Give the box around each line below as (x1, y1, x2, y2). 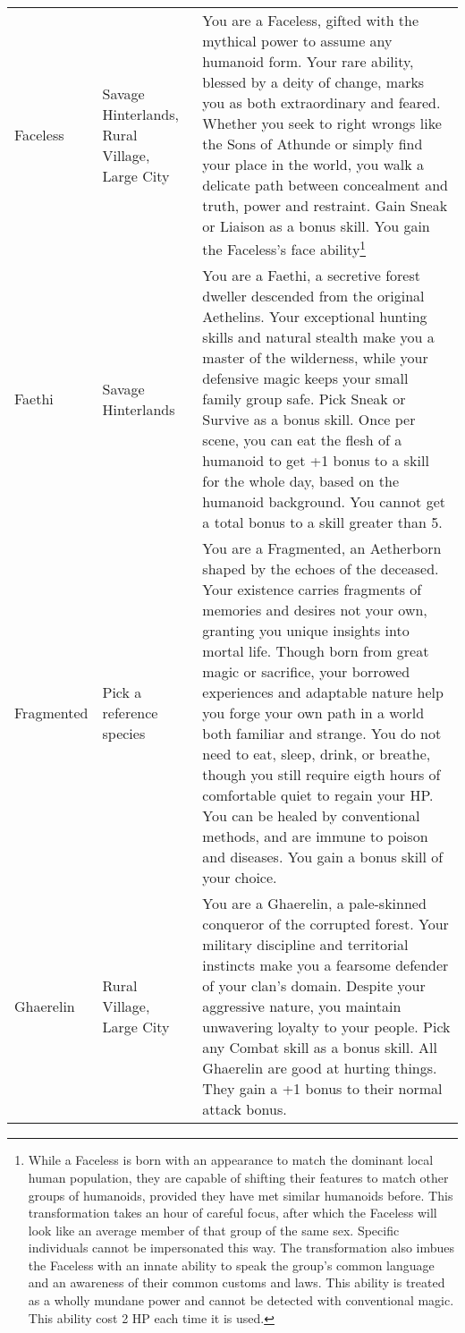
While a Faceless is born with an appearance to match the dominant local (28, 1150, 434, 1169)
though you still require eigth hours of (202, 764, 441, 785)
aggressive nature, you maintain (202, 996, 402, 1017)
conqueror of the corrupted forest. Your (202, 913, 449, 935)
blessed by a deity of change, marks (202, 72, 425, 92)
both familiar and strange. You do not (202, 723, 442, 744)
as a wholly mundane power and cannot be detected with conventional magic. (28, 1291, 454, 1310)
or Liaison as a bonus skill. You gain (202, 216, 430, 236)
